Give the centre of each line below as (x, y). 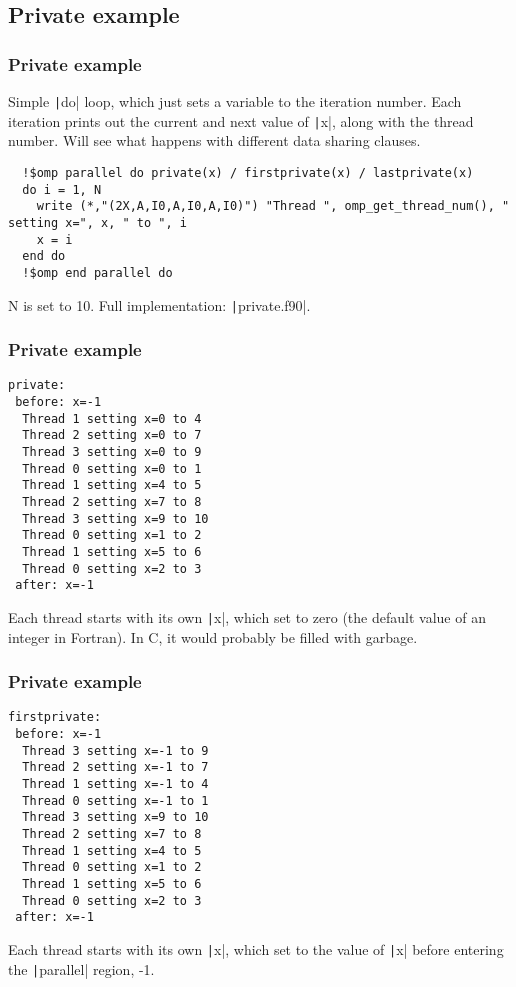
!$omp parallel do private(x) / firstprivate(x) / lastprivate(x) (248, 172)
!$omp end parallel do (97, 272)
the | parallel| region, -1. (81, 968)
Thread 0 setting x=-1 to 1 (115, 800)
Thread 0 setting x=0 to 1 (112, 468)
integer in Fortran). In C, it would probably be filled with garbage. (213, 636)
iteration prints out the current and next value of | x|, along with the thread (241, 120)
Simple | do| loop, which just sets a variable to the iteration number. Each (235, 101)
